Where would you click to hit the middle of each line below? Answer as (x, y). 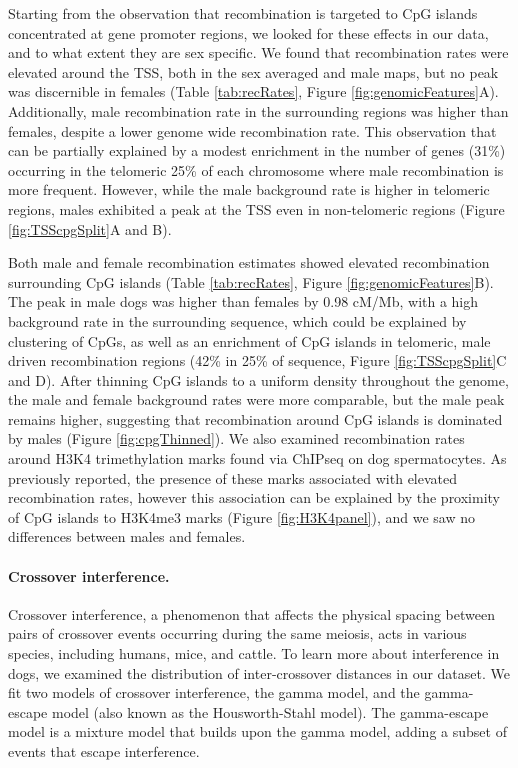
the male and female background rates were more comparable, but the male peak (256, 399)
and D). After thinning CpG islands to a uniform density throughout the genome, (258, 379)
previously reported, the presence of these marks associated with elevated (233, 477)
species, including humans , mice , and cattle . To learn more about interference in (254, 653)
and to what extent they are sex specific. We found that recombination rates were (258, 52)
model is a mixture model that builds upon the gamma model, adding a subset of (257, 731)
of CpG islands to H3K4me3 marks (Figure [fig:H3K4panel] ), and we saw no (241, 516)
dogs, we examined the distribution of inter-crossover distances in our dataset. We (259, 672)
